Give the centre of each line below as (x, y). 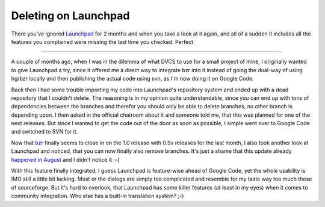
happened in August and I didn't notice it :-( (65, 159)
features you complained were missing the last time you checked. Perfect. (103, 42)
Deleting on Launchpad (70, 16)
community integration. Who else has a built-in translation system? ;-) (97, 196)
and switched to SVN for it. (45, 132)
